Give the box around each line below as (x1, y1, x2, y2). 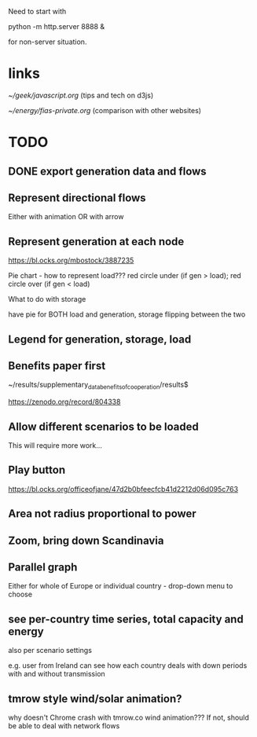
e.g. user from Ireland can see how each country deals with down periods (8, 661, 248, 670)
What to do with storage (8, 295, 86, 304)
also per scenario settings (8, 646, 93, 655)
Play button (8, 464, 65, 477)
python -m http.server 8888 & (8, 22, 105, 31)
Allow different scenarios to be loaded (8, 420, 199, 433)
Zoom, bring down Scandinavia (8, 533, 164, 547)
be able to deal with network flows (8, 720, 120, 730)
